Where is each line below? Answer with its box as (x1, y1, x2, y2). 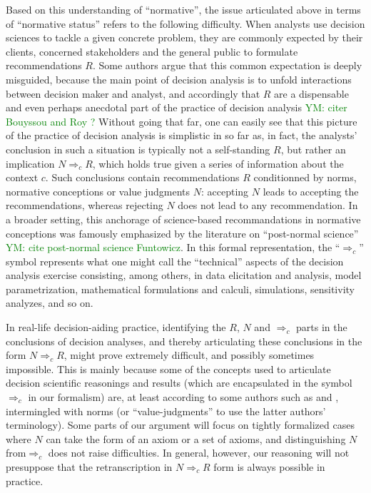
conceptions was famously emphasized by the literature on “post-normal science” (6, 225, 359, 240)
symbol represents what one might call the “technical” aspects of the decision (6, 253, 344, 268)
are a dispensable (274, 86, 349, 101)
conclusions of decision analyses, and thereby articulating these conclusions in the (6, 333, 362, 348)
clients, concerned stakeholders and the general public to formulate (6, 44, 298, 59)
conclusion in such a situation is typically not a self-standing (6, 141, 270, 156)
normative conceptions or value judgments (6, 183, 190, 198)
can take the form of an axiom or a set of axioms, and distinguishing (46, 431, 346, 446)
